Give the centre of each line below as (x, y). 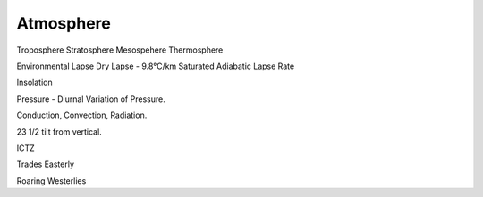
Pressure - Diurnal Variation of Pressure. (91, 99)
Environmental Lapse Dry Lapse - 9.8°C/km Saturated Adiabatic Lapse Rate (156, 66)
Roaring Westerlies (51, 181)
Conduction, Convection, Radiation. (82, 115)
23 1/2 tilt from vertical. (59, 131)
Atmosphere (64, 23)
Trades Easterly (46, 164)
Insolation (34, 82)
